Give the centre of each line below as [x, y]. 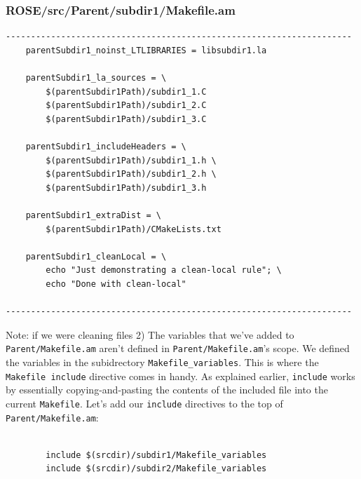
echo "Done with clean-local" [116, 284]
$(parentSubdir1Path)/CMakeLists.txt [134, 229]
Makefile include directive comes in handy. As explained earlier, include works [180, 376]
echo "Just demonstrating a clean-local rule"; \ [164, 270]
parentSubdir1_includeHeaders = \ [106, 146]
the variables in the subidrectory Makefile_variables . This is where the [162, 362]
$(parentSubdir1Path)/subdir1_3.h [126, 188]
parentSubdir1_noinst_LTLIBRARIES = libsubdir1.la [146, 50]
